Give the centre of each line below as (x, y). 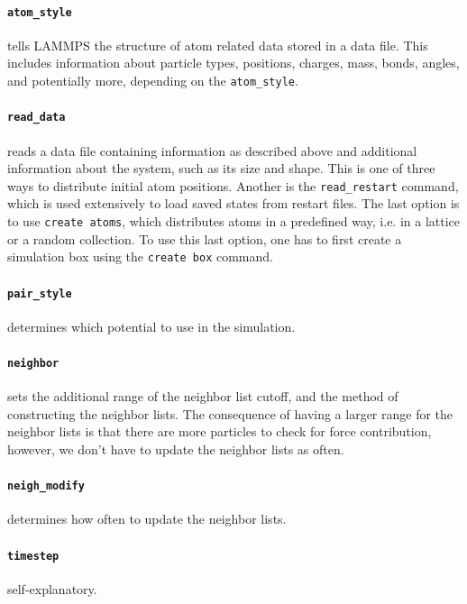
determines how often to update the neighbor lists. (147, 519)
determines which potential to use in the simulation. (151, 326)
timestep (33, 556)
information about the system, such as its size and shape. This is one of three (221, 168)
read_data (37, 118)
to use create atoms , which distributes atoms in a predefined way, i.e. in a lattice (234, 221)
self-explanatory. (52, 588)
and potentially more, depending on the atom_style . (153, 81)
